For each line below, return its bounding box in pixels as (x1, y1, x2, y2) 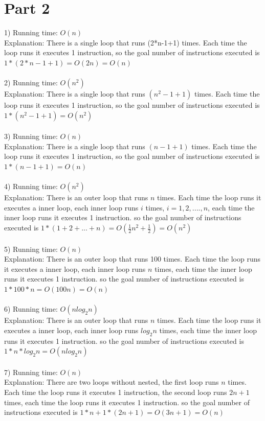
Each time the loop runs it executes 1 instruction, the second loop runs (4, 386, 227, 397)
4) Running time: (4, 181, 58, 192)
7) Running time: (4, 366, 58, 377)
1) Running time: (4, 27, 58, 38)
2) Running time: (4, 77, 58, 88)
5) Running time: (4, 243, 58, 254)
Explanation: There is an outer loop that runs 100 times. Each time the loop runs (4, 253, 260, 264)
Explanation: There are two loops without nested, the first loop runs (4, 377, 219, 387)
